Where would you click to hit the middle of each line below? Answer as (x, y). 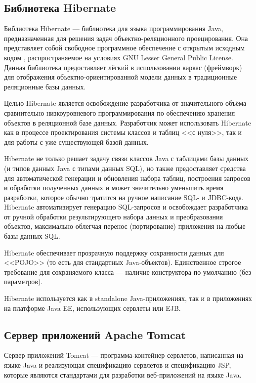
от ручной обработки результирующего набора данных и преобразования (114, 216)
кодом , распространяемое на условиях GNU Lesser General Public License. (119, 57)
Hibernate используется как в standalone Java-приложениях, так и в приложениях (128, 298)
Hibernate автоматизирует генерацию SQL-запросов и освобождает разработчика (126, 207)
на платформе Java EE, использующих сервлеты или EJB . (92, 308)
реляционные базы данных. (45, 86)
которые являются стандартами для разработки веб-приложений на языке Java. (123, 374)
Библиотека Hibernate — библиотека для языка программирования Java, (114, 28)
